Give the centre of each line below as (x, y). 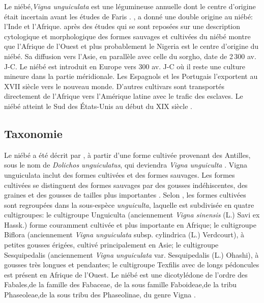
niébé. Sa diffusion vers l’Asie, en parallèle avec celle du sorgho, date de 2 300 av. (130, 56)
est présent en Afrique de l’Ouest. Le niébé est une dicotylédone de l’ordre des (126, 274)
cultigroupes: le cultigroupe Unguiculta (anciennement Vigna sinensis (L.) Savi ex (132, 215)
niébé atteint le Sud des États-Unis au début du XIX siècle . (98, 106)
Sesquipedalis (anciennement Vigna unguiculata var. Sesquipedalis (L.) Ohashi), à (131, 254)
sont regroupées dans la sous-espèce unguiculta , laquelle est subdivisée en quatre (129, 204)
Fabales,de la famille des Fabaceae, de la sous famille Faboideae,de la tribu (121, 284)
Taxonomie (33, 133)
